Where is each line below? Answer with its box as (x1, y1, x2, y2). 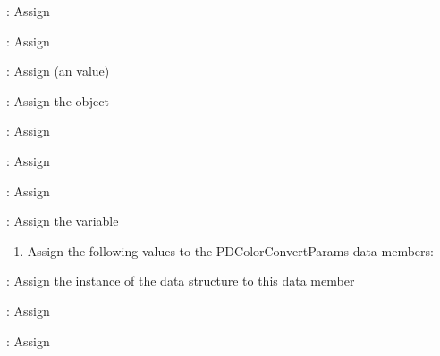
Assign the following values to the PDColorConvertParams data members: (27, 241, 434, 260)
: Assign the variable (6, 211, 119, 230)
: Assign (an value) (6, 62, 110, 80)
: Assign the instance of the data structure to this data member (6, 271, 355, 290)
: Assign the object (6, 91, 109, 110)
